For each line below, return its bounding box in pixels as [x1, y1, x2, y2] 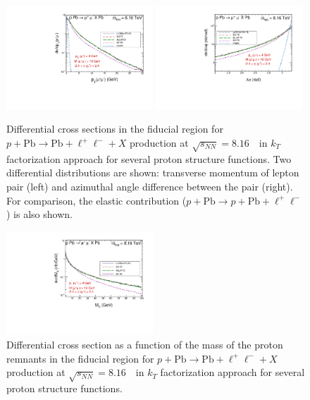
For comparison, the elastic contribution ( [6, 193, 187, 207]
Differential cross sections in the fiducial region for [6, 121, 223, 136]
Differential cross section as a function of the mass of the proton [6, 337, 283, 352]
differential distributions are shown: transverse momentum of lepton [6, 165, 299, 180]
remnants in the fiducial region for [6, 351, 154, 365]
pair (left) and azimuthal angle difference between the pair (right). [6, 178, 293, 193]
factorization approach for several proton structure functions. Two [6, 151, 292, 166]
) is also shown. [6, 207, 73, 222]
